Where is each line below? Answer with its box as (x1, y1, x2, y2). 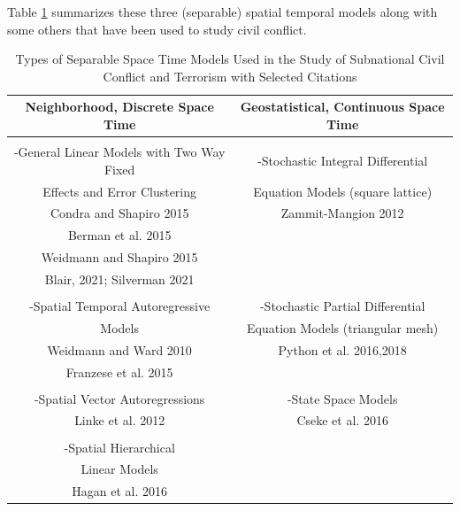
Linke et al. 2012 (74, 411, 165, 430)
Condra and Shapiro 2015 (50, 204, 189, 222)
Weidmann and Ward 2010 (47, 340, 192, 359)
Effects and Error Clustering (42, 182, 197, 200)
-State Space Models (287, 389, 398, 407)
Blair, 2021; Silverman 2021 (44, 269, 195, 288)
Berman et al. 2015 (67, 226, 172, 244)
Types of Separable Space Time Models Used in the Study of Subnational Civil (15, 50, 445, 68)
